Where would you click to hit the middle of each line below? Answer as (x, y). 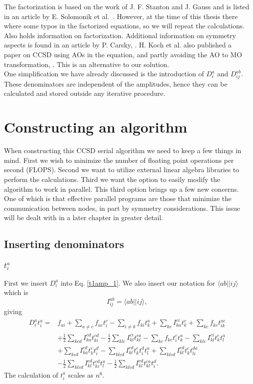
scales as (81, 374)
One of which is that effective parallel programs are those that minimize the (118, 198)
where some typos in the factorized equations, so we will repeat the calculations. (124, 26)
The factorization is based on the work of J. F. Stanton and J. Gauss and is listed (127, 6)
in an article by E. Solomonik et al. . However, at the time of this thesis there (121, 16)
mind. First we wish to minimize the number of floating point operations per (119, 160)
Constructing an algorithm (96, 127)
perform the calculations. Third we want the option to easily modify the (112, 179)
